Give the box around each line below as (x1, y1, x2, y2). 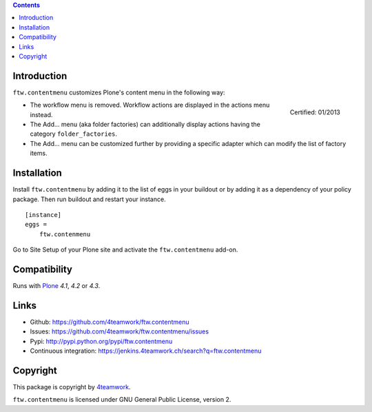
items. (30, 149, 48, 158)
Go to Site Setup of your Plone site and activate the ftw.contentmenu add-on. (12, 245, 238, 254)
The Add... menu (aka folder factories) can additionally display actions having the (30, 121, 261, 129)
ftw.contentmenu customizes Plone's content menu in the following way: (12, 88, 225, 96)
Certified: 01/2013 (289, 108, 340, 116)
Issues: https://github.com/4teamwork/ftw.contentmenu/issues (30, 327, 209, 336)
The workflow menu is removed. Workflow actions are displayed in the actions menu (30, 101, 270, 110)
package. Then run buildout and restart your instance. (12, 195, 166, 203)
